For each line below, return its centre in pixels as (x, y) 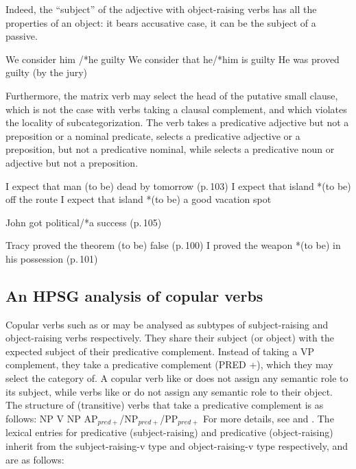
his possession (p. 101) (52, 258)
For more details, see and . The (268, 418)
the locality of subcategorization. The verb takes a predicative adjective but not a (177, 122)
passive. (22, 36)
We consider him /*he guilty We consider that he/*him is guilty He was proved (173, 59)
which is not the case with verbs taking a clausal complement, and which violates (176, 109)
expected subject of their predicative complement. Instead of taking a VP (160, 351)
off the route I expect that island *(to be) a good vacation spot (139, 199)
